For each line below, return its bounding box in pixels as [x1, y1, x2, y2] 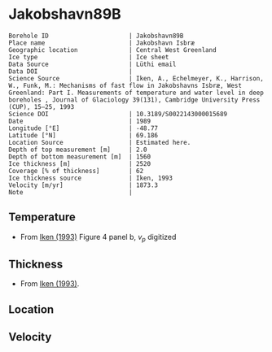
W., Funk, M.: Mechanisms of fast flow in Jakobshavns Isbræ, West [8, 81, 243, 89]
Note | [8, 188, 133, 196]
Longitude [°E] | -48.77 [8, 124, 159, 133]
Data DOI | [8, 67, 133, 76]
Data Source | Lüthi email [8, 60, 177, 68]
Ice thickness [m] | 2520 [8, 159, 151, 167]
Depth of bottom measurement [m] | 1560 [8, 152, 151, 161]
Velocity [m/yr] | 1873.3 [8, 180, 159, 189]
